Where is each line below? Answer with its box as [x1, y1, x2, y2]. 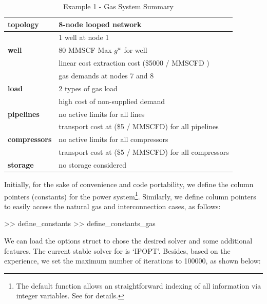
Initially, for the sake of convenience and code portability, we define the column [4, 178, 254, 189]
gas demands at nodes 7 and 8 [59, 70, 154, 80]
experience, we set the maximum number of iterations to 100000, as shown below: [4, 255, 261, 266]
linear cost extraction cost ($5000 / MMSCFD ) [59, 57, 209, 68]
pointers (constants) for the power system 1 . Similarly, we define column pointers [4, 189, 256, 201]
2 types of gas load [59, 83, 118, 93]
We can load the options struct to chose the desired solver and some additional [4, 235, 253, 246]
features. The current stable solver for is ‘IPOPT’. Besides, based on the [4, 245, 231, 256]
